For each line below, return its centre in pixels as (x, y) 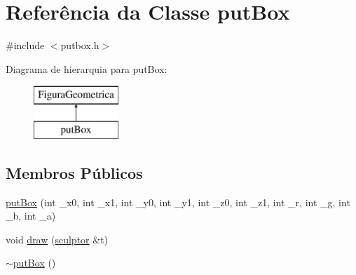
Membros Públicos (74, 172)
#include (25, 45)
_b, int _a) (31, 216)
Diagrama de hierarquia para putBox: (87, 68)
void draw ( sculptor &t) (57, 239)
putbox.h (80, 45)
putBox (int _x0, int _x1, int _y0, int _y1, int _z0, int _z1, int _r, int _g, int (178, 202)
